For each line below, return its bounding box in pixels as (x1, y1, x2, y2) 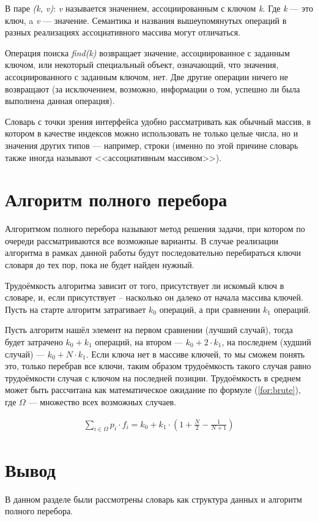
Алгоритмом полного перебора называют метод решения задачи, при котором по (5, 222, 305, 235)
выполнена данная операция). (5, 94, 115, 107)
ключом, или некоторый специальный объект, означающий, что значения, (5, 58, 279, 71)
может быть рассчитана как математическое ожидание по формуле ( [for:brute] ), (5, 383, 301, 396)
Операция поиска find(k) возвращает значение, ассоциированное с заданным (5, 46, 290, 59)
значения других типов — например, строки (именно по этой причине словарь (5, 138, 298, 151)
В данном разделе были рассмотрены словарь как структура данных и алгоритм (5, 492, 302, 505)
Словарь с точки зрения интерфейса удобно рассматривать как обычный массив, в (5, 114, 311, 127)
